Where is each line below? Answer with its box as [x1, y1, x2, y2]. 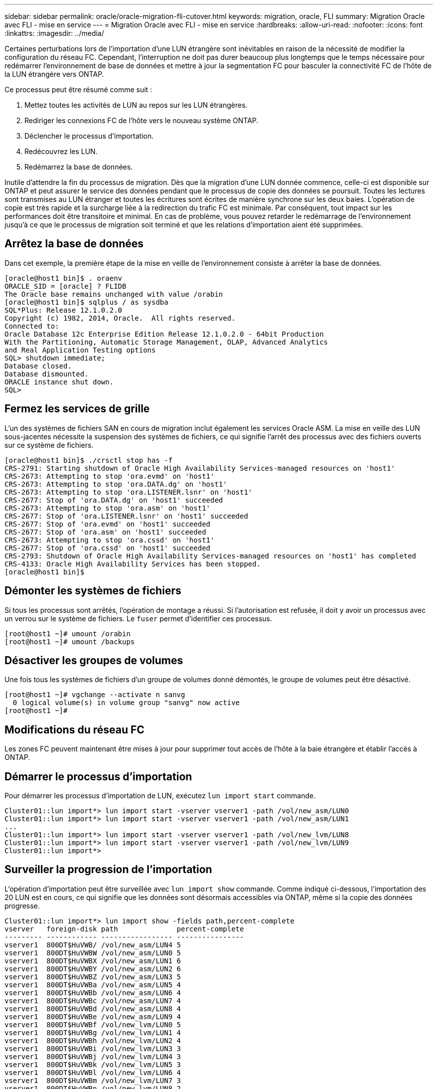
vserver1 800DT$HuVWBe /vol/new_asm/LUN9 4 [4, 1012, 181, 1021]
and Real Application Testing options [4, 346, 156, 354]
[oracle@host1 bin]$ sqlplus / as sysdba [4, 298, 168, 306]
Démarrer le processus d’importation [4, 770, 192, 783]
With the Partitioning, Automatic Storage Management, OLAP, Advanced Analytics [4, 338, 328, 346]
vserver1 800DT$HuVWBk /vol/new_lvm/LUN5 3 [4, 1060, 181, 1069]
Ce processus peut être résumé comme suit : [4, 85, 152, 94]
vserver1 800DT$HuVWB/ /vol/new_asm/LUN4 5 [4, 940, 181, 949]
